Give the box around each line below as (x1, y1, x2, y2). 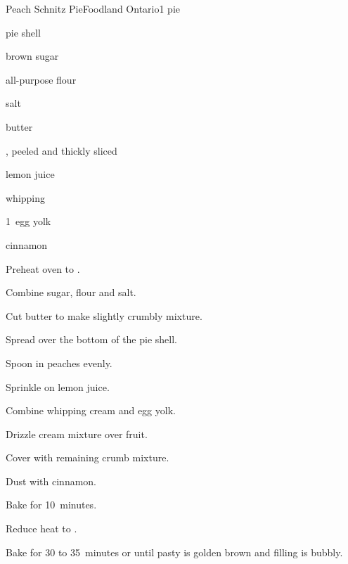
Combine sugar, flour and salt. (6, 285, 136, 300)
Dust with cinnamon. (6, 473, 97, 488)
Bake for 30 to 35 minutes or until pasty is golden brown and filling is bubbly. (6, 544, 343, 559)
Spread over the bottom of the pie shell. (6, 332, 177, 347)
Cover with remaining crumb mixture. (6, 450, 169, 465)
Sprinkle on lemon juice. (6, 379, 110, 394)
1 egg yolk (6, 214, 51, 229)
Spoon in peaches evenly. (6, 355, 112, 370)
